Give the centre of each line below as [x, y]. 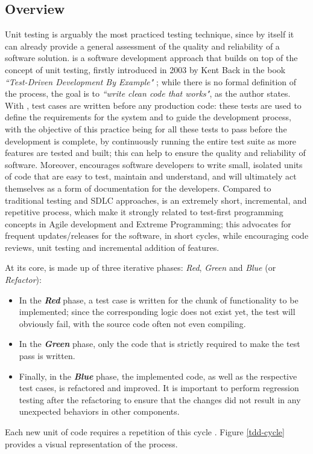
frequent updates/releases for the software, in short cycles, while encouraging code [157, 235]
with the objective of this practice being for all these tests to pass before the [146, 128]
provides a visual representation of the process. [91, 443]
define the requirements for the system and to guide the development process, [148, 117]
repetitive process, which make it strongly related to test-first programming [144, 212]
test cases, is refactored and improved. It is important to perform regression [159, 388]
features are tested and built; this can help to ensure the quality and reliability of [155, 153]
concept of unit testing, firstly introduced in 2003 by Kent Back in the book [145, 69]
